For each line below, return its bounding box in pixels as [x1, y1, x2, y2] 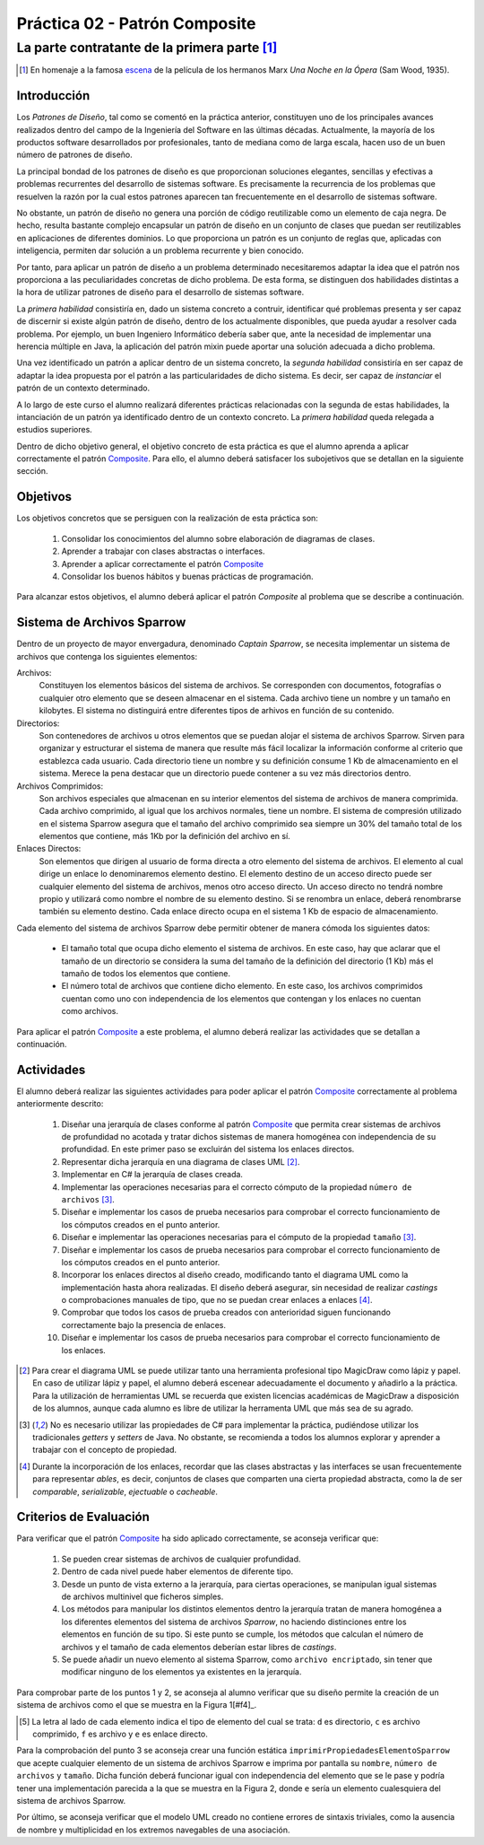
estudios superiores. [16, 424, 93, 435]
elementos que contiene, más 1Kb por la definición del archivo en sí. [39, 831, 290, 842]
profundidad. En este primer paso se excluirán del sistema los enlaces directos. [61, 1144, 355, 1155]
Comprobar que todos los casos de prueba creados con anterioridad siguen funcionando [61, 1307, 392, 1318]
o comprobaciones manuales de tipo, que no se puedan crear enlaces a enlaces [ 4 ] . [61, 1295, 373, 1306]
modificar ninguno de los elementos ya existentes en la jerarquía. [61, 1666, 302, 1677]
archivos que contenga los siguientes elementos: [16, 651, 197, 661]
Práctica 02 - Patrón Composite [16, 13, 256, 33]
